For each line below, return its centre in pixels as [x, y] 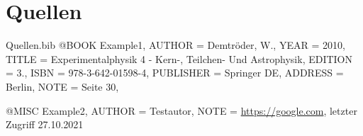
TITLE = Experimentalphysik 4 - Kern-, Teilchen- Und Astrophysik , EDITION [179, 58]
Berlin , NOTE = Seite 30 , [62, 86]
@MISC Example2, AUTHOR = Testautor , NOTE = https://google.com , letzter [181, 110]
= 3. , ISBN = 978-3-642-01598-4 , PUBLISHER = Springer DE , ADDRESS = [175, 73]
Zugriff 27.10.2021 [45, 124]
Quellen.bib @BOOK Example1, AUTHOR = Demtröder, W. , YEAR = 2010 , [175, 45]
